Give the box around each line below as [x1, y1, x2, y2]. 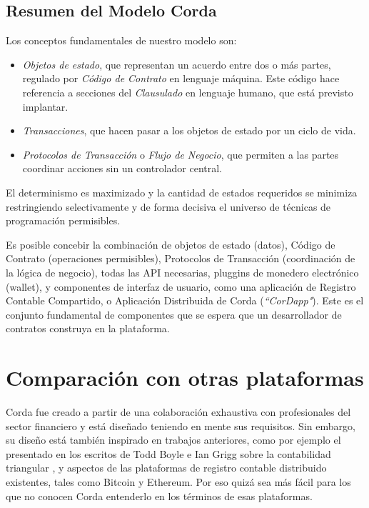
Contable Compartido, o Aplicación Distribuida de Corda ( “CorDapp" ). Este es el [6, 293, 364, 308]
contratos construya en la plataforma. [6, 321, 170, 336]
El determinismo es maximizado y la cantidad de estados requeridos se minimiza [6, 184, 358, 199]
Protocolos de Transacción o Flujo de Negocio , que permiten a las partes [22, 146, 339, 161]
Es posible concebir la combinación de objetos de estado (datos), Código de [6, 236, 335, 251]
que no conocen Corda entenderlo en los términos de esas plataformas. [6, 488, 313, 503]
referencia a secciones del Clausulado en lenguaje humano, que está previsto [22, 84, 353, 99]
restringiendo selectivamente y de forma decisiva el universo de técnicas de [6, 199, 331, 214]
